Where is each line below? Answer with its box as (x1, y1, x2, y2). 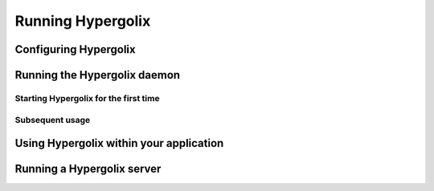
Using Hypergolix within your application (14, 136, 224, 150)
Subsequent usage (14, 114, 91, 125)
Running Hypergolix (14, 12, 151, 30)
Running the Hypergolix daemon (14, 68, 181, 82)
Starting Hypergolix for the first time (14, 92, 160, 104)
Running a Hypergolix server (14, 162, 162, 176)
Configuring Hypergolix (14, 43, 136, 56)
